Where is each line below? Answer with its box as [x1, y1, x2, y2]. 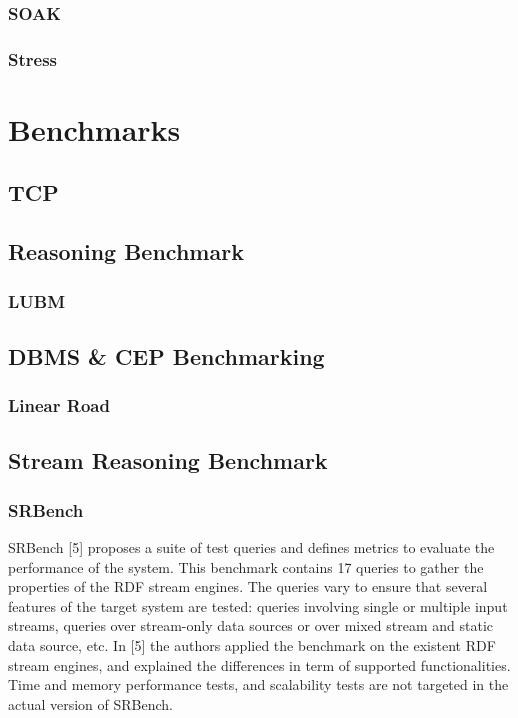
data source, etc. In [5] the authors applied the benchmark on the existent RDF [8, 635, 496, 656]
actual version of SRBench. [8, 693, 174, 714]
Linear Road [8, 393, 110, 418]
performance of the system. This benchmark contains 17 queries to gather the [8, 556, 484, 577]
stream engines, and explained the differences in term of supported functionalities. [8, 654, 511, 675]
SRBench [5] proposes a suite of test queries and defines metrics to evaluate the [8, 537, 495, 558]
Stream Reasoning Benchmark [8, 445, 328, 476]
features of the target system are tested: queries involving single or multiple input [8, 595, 508, 616]
